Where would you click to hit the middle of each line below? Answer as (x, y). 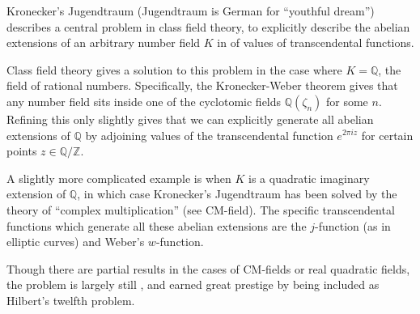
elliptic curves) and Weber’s (76, 242)
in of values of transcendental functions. (316, 42)
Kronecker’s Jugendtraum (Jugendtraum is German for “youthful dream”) (191, 11)
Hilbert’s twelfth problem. (71, 300)
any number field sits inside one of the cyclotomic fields (144, 101)
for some (347, 101)
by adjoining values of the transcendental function (209, 135)
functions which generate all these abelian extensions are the (157, 225)
